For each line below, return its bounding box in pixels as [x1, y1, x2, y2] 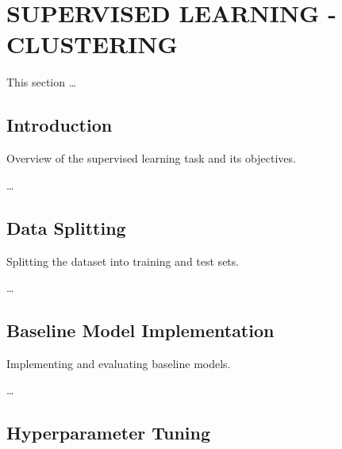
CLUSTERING [6, 28, 178, 60]
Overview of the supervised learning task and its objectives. [6, 150, 296, 167]
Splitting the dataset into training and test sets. [6, 252, 240, 269]
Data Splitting [6, 215, 126, 240]
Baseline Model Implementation [6, 318, 275, 343]
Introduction [6, 113, 113, 137]
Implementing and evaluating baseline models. [6, 355, 231, 371]
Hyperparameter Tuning [6, 420, 211, 445]
